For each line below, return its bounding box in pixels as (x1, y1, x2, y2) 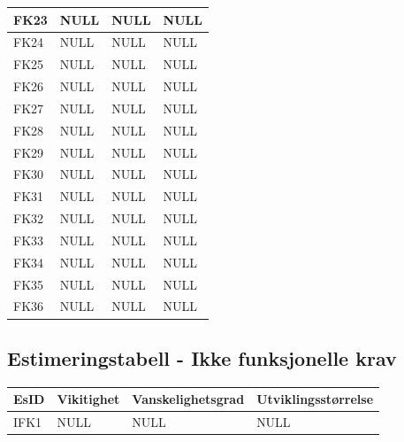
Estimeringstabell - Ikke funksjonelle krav (7, 344, 397, 371)
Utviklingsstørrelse (256, 390, 374, 408)
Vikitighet (57, 390, 120, 408)
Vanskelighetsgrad (132, 390, 245, 408)
